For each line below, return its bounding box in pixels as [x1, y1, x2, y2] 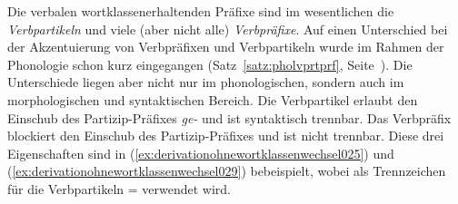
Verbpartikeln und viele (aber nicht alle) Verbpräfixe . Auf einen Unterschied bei [7, 19, 448, 38]
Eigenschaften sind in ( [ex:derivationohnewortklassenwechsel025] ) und [7, 143, 394, 162]
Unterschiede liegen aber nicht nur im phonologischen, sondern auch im [7, 73, 404, 92]
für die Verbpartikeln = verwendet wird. [7, 179, 232, 198]
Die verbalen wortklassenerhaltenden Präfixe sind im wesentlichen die [7, 2, 394, 20]
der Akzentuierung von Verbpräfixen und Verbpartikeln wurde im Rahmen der [7, 37, 444, 56]
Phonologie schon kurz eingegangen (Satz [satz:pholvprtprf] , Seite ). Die [7, 54, 413, 73]
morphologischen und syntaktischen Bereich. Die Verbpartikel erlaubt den [7, 90, 418, 109]
